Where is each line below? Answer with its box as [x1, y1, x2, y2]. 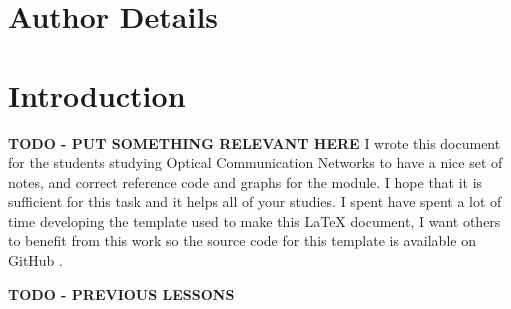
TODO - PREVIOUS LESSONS [8, 283, 235, 304]
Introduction [8, 74, 186, 115]
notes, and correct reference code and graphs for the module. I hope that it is [8, 171, 483, 192]
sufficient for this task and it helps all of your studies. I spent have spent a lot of [8, 191, 502, 212]
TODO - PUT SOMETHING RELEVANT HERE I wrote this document [8, 132, 501, 153]
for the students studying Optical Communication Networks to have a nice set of [8, 152, 503, 173]
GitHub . [8, 250, 63, 271]
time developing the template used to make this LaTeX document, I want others [8, 210, 501, 231]
